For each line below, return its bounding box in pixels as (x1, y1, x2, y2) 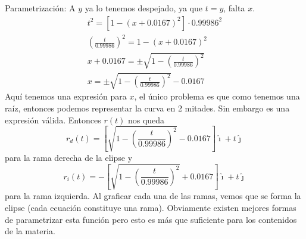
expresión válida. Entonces (5, 113, 101, 126)
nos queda (127, 113, 165, 126)
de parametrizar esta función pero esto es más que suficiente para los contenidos (5, 213, 297, 225)
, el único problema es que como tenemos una (134, 90, 300, 103)
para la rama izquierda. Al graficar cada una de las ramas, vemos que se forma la (5, 190, 301, 202)
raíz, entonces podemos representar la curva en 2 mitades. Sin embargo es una (5, 101, 290, 114)
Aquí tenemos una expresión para (5, 90, 127, 103)
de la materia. (5, 225, 55, 237)
